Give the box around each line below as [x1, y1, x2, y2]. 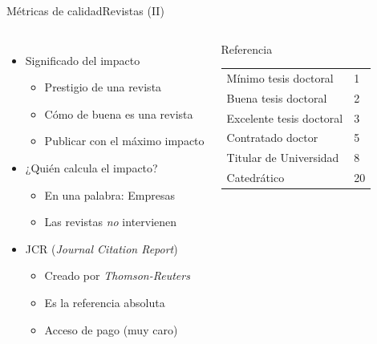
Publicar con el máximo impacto [44, 132, 205, 149]
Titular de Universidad [226, 149, 339, 166]
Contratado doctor [226, 129, 318, 146]
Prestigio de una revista [44, 79, 162, 95]
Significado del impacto [25, 51, 140, 68]
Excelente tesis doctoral [226, 109, 343, 126]
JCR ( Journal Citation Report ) [25, 240, 178, 257]
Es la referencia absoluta [44, 293, 165, 310]
